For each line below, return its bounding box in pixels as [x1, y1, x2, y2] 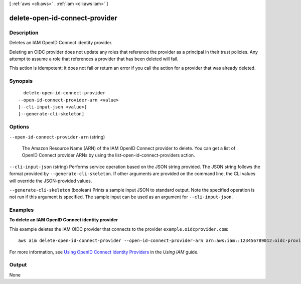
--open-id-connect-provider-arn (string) [9, 133, 105, 140]
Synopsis [9, 78, 33, 85]
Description [9, 29, 39, 36]
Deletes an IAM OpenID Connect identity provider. [9, 40, 113, 46]
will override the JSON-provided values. [9, 178, 92, 184]
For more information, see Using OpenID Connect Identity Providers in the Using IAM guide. [9, 249, 199, 255]
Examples [9, 206, 34, 213]
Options [9, 123, 30, 130]
